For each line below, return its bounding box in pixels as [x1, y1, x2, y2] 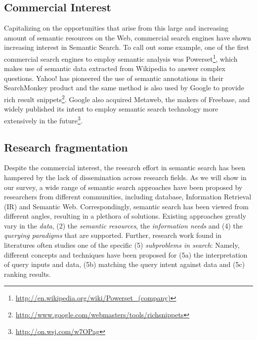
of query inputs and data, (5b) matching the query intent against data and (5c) [4, 259, 245, 269]
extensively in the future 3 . [4, 113, 83, 125]
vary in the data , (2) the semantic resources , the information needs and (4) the [4, 220, 243, 230]
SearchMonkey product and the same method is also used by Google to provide [4, 82, 244, 93]
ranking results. [4, 268, 51, 279]
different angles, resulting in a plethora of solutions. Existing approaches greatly [4, 211, 247, 221]
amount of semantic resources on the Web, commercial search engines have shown [4, 32, 251, 42]
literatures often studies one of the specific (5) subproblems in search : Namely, [4, 240, 240, 250]
